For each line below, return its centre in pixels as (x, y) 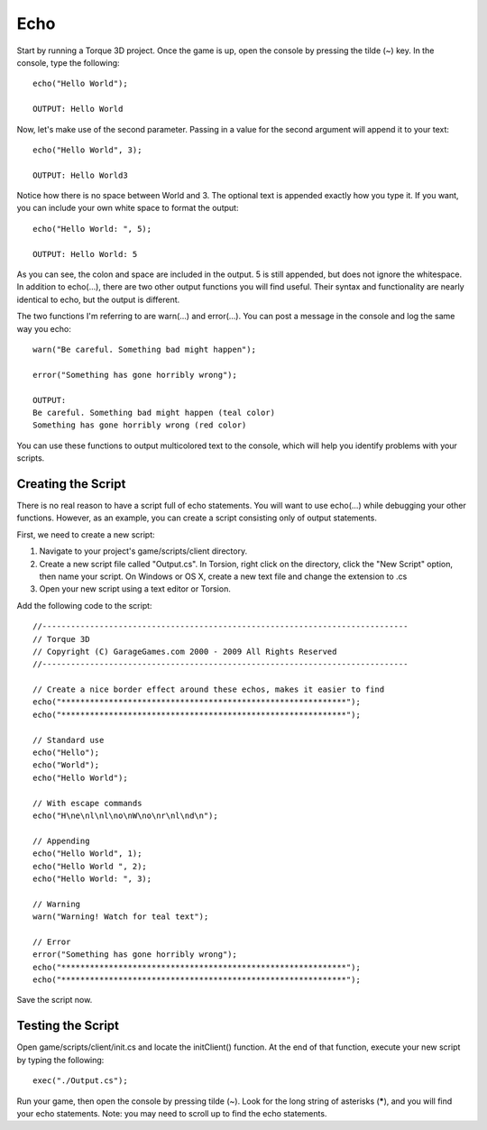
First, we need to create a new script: (86, 534)
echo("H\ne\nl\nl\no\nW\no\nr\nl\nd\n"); (125, 815)
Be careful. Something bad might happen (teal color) (154, 412)
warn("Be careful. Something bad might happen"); (145, 349)
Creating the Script (71, 484)
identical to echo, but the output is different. (98, 299)
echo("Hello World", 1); (87, 854)
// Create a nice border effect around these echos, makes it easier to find (209, 689)
